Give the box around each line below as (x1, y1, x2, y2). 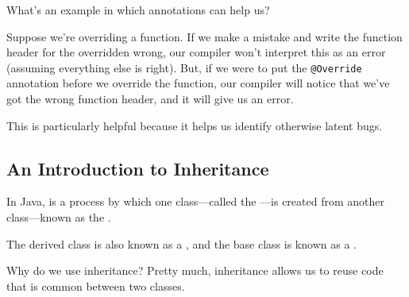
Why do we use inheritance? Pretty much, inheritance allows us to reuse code (6, 262, 384, 279)
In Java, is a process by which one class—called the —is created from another (6, 193, 384, 210)
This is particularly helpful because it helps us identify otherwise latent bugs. (6, 117, 383, 133)
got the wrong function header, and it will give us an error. (6, 91, 294, 107)
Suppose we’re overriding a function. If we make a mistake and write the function (6, 28, 403, 44)
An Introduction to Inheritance (6, 156, 269, 180)
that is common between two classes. (6, 277, 185, 294)
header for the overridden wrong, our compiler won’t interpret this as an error (6, 44, 386, 60)
